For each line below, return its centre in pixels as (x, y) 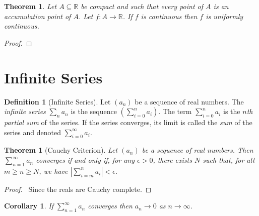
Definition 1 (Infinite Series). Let (57, 101)
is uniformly (224, 16)
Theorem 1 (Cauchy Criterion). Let (61, 150)
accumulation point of (38, 16)
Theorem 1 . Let (30, 6)
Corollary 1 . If (29, 206)
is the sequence (94, 111)
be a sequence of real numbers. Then (198, 150)
